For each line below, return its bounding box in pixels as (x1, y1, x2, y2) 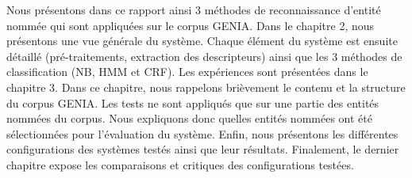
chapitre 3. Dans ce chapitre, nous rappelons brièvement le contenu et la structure (6, 78, 406, 95)
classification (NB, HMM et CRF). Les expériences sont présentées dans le (6, 63, 368, 80)
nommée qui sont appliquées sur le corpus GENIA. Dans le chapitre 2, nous (6, 17, 375, 33)
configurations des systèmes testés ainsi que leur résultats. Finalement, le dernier (6, 141, 399, 157)
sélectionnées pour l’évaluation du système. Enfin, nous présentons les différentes (6, 125, 399, 142)
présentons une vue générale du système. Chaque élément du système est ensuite (6, 32, 398, 49)
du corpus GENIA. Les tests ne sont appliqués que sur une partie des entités (6, 94, 379, 111)
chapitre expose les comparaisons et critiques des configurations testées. (6, 156, 354, 172)
